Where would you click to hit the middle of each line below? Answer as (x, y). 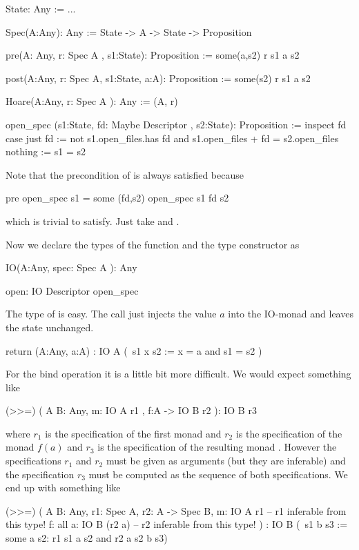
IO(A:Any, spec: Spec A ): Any (71, 267)
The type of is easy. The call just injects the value (111, 314)
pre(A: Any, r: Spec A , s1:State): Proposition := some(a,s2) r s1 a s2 (153, 55)
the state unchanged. (50, 327)
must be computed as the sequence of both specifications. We (218, 474)
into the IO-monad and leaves (291, 314)
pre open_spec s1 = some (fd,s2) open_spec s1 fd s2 (117, 198)
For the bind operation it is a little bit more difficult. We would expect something (178, 374)
